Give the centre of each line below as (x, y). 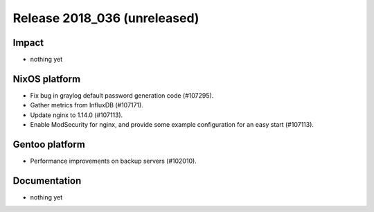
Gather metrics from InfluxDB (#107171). (87, 105)
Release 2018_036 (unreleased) (106, 18)
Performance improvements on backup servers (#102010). (113, 161)
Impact (28, 43)
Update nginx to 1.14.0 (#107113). (77, 115)
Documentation (47, 180)
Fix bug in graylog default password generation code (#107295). (122, 95)
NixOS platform (47, 79)
